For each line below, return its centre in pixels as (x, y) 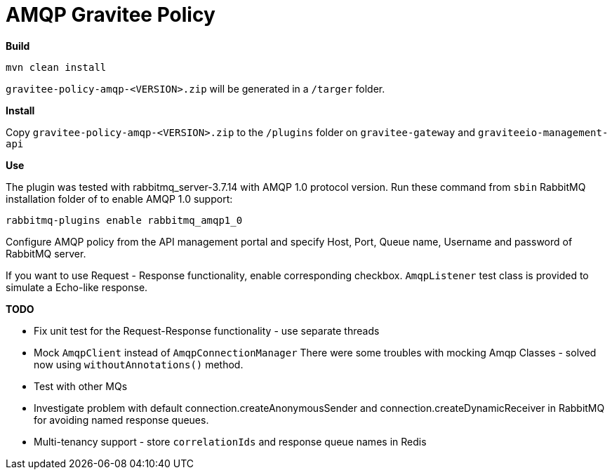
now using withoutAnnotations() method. (139, 364)
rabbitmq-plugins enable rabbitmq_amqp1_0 (124, 220)
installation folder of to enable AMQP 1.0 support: (119, 199)
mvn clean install (56, 67)
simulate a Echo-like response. (77, 287)
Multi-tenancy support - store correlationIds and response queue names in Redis (230, 441)
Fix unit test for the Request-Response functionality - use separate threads (207, 330)
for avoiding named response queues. (121, 420)
